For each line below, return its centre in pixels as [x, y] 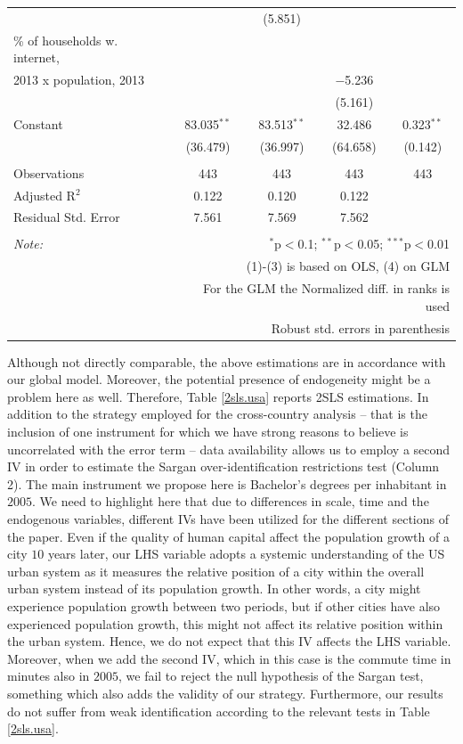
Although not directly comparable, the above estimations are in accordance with [227, 361]
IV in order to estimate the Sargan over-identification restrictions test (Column [223, 466]
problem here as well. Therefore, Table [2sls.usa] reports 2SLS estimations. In [218, 396]
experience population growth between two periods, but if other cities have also [224, 605]
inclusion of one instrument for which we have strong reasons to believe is [208, 432]
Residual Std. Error [67, 217]
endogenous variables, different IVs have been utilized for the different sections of [228, 519]
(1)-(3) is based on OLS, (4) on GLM [348, 266]
